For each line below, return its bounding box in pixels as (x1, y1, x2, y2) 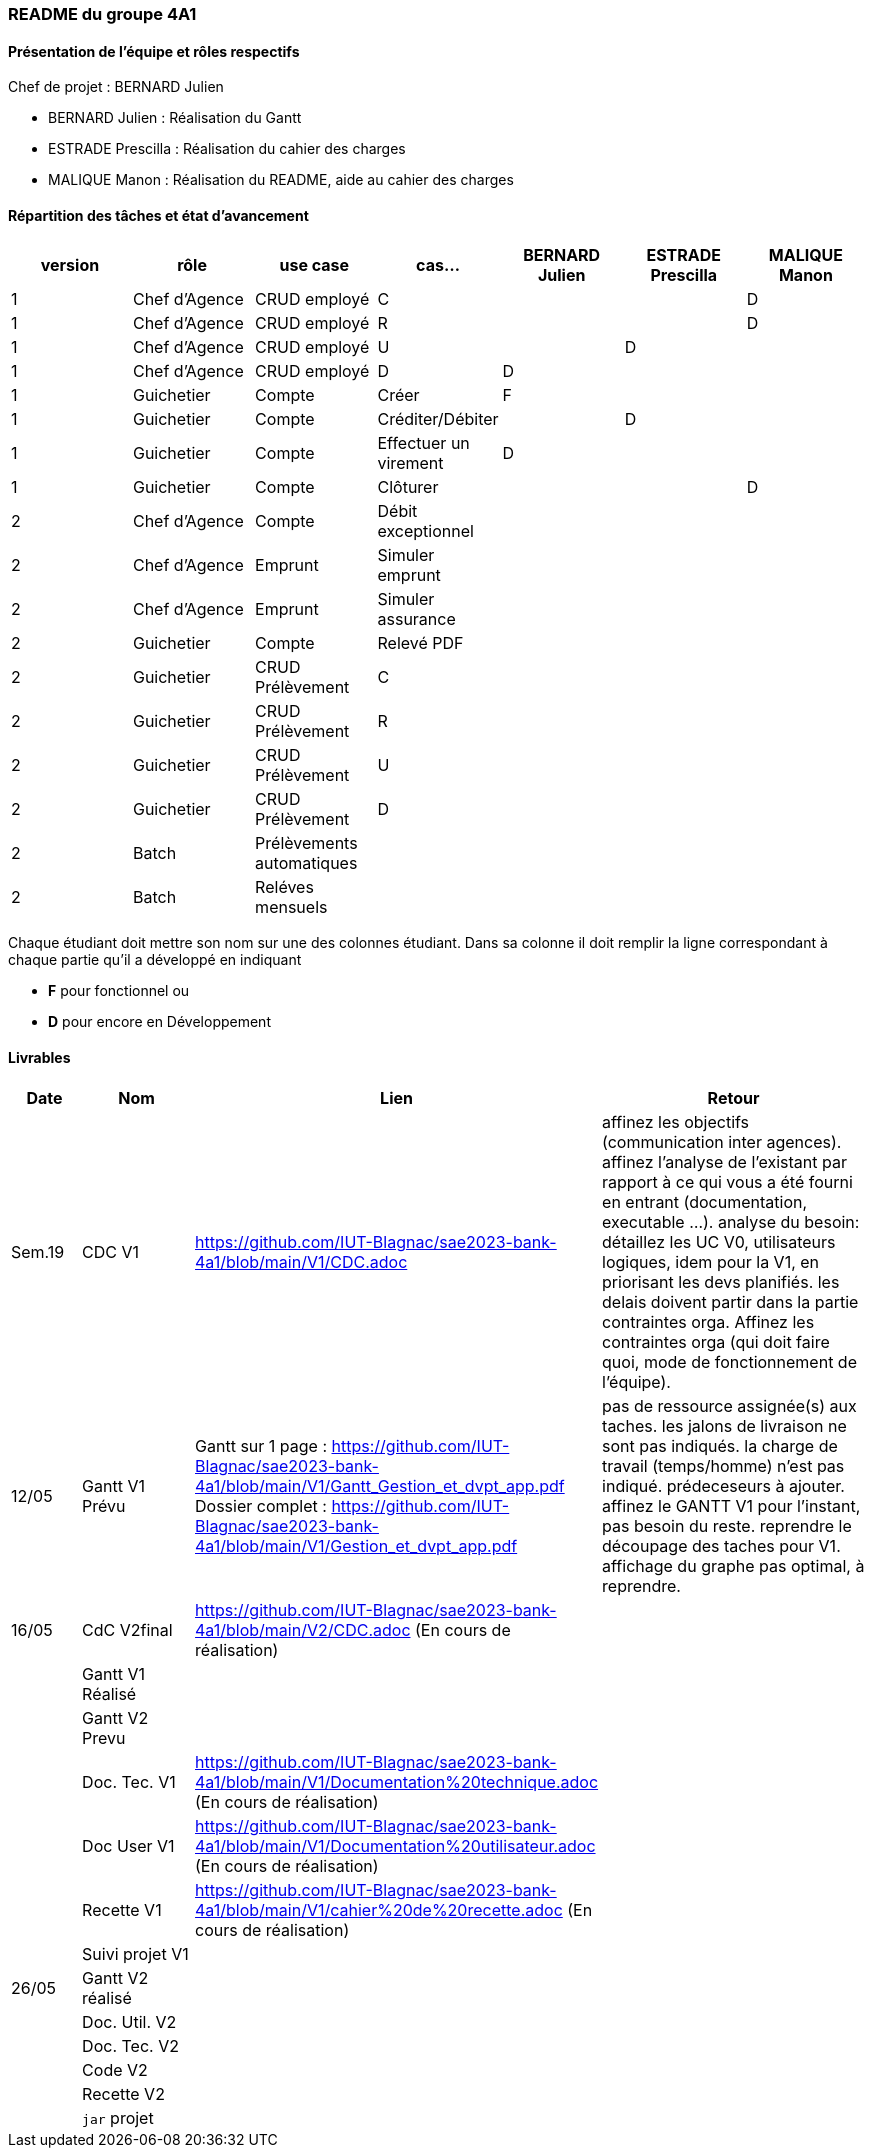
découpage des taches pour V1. (602, 1535, 841, 1556)
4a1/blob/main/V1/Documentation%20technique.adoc (195, 1771, 599, 1792)
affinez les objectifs (602, 1111, 750, 1132)
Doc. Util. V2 (82, 2011, 177, 2032)
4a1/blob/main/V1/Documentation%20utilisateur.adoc (195, 1835, 596, 1856)
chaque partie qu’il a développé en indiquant (8, 951, 302, 969)
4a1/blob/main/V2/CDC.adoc (195, 1619, 411, 1640)
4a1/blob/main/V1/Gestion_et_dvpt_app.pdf (195, 1535, 518, 1556)
